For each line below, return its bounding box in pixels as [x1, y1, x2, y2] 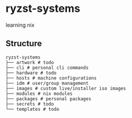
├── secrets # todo [5, 101, 54, 107]
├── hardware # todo [5, 70, 57, 76]
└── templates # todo [5, 106, 60, 112]
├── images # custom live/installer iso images [5, 85, 127, 91]
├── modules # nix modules [5, 91, 73, 97]
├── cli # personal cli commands [5, 65, 89, 71]
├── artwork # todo [5, 59, 54, 65]
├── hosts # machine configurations [5, 75, 97, 81]
